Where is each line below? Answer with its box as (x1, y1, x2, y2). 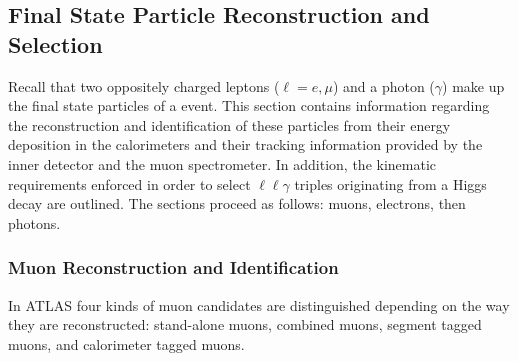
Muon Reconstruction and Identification (8, 255, 339, 280)
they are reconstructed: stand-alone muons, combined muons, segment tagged (8, 314, 482, 335)
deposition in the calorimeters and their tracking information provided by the (8, 134, 483, 155)
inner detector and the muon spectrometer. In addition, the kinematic (8, 153, 437, 174)
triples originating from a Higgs (294, 173, 487, 194)
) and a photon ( (332, 75, 435, 96)
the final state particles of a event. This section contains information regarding (8, 95, 490, 116)
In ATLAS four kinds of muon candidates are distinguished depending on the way (8, 294, 510, 315)
